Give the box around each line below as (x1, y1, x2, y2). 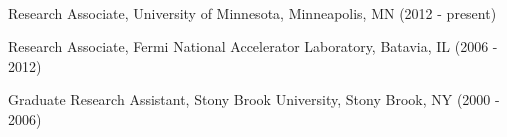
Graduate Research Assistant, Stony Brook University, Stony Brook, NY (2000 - (8, 89, 500, 110)
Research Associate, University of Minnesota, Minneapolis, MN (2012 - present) (8, 2, 497, 23)
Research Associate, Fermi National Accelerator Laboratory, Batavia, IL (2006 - (8, 36, 498, 57)
